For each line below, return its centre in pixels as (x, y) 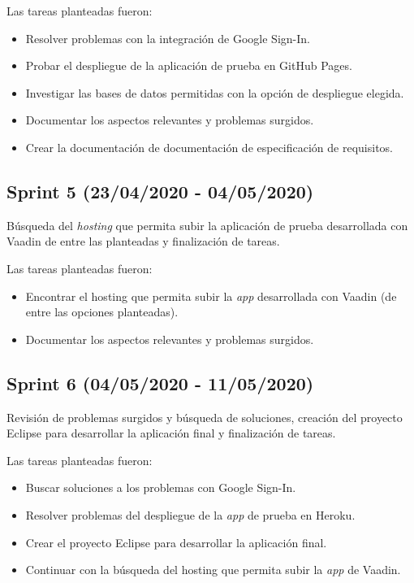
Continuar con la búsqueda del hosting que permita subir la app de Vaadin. (213, 570)
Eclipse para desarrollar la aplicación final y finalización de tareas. (171, 433)
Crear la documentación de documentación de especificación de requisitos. (209, 147)
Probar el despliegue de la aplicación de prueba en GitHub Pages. (189, 65)
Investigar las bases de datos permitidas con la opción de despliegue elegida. (215, 92)
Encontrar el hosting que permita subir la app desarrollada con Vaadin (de (211, 296)
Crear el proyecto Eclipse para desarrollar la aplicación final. (176, 542)
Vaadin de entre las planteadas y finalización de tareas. (143, 241)
